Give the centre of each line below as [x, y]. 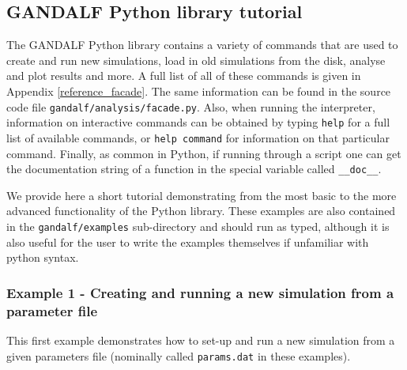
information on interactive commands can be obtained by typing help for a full [198, 122]
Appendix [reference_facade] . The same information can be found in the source [199, 91]
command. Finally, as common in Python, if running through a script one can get [204, 153]
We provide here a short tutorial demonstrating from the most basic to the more [202, 195]
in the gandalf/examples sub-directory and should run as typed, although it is [198, 226]
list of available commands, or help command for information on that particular [198, 137]
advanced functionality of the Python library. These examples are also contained [201, 211]
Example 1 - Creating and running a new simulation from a [200, 292]
